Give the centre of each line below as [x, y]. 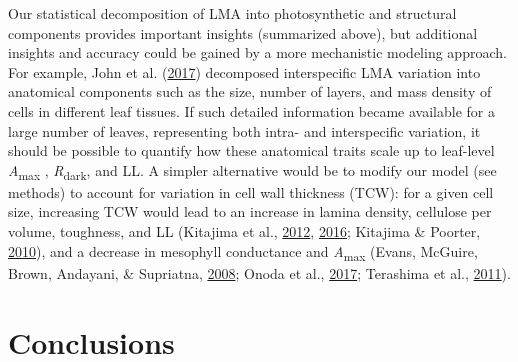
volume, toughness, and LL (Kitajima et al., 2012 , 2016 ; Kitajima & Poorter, [244, 231]
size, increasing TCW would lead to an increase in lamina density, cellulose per [250, 211]
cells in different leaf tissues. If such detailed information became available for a [251, 110]
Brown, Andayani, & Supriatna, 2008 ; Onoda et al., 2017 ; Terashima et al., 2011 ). [259, 272]
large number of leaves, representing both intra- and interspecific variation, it [244, 130]
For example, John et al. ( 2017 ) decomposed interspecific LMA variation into [244, 71]
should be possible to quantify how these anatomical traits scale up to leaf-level [251, 150]
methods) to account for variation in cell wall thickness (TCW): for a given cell [251, 191]
